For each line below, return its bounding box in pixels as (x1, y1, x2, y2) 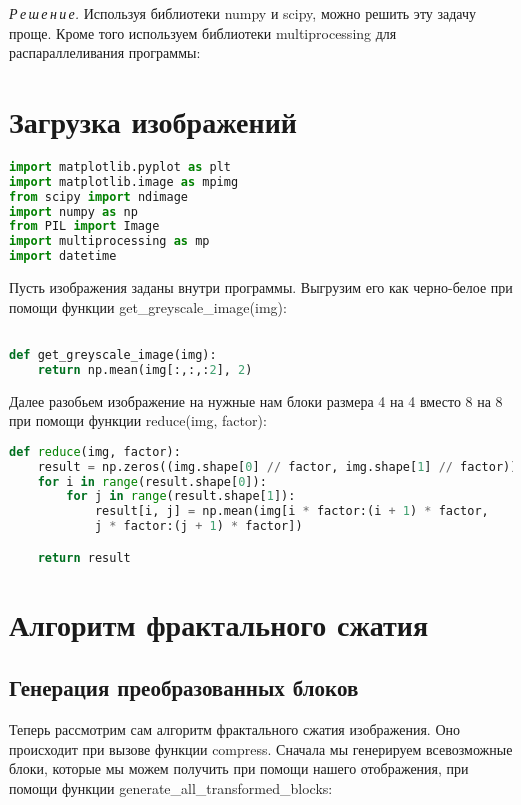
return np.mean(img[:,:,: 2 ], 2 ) (37, 362, 253, 377)
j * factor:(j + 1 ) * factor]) (94, 519, 303, 534)
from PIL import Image (9, 219, 160, 234)
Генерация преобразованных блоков (9, 672, 359, 703)
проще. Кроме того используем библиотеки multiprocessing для (9, 22, 397, 43)
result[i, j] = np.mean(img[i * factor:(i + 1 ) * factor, (94, 504, 489, 519)
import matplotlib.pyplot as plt (9, 159, 231, 174)
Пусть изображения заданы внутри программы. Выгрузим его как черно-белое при (9, 277, 513, 298)
